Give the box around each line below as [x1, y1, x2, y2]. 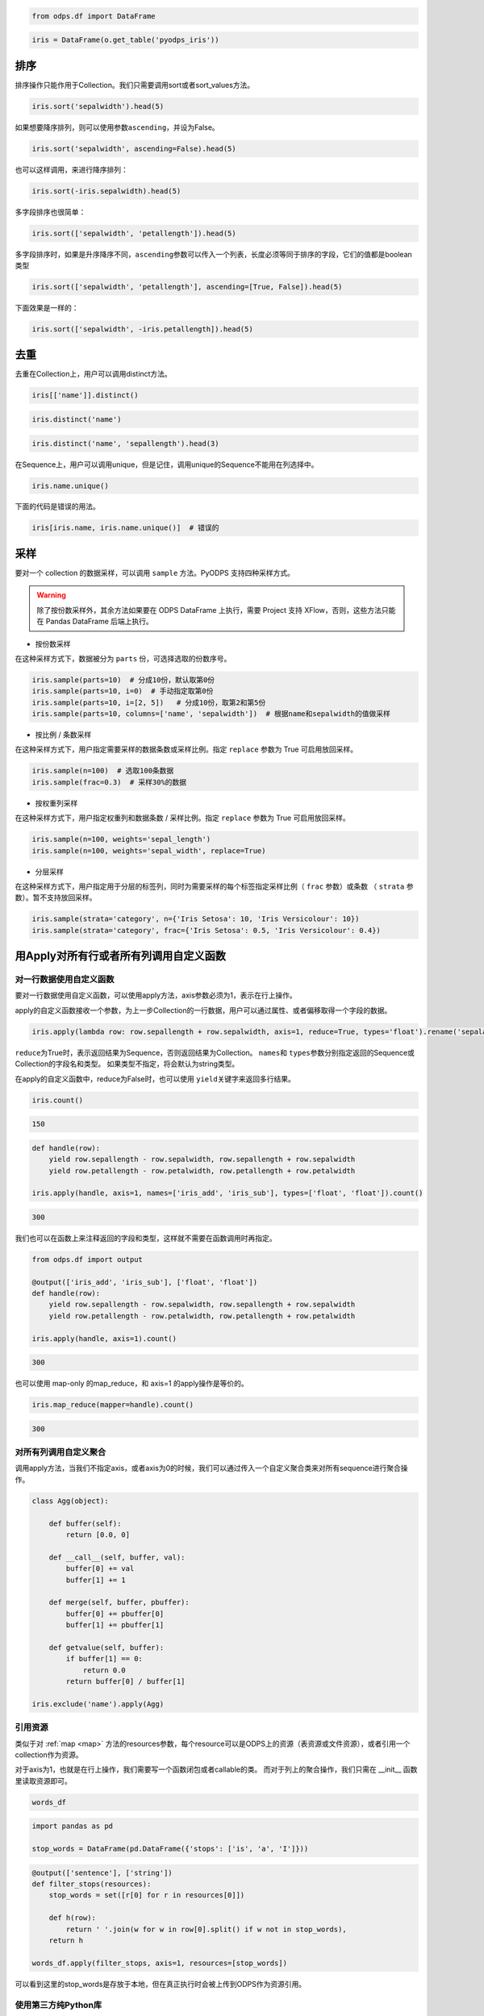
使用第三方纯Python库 [15, 1999, 102, 2010]
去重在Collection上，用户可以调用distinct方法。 [15, 369, 173, 379]
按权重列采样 [35, 798, 78, 808]
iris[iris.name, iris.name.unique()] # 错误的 [31, 523, 219, 532]
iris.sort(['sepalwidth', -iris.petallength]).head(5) [31, 324, 253, 334]
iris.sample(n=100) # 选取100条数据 [31, 766, 174, 776]
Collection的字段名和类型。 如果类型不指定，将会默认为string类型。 [15, 1059, 240, 1068]
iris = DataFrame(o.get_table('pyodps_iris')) [31, 35, 219, 44]
